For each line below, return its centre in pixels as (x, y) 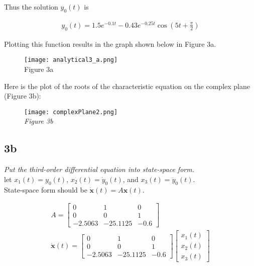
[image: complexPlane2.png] (71, 112)
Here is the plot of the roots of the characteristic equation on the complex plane (127, 86)
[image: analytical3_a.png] (71, 60)
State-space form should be (46, 189)
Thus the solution (31, 7)
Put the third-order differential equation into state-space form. (99, 169)
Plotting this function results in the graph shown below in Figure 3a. (110, 43)
